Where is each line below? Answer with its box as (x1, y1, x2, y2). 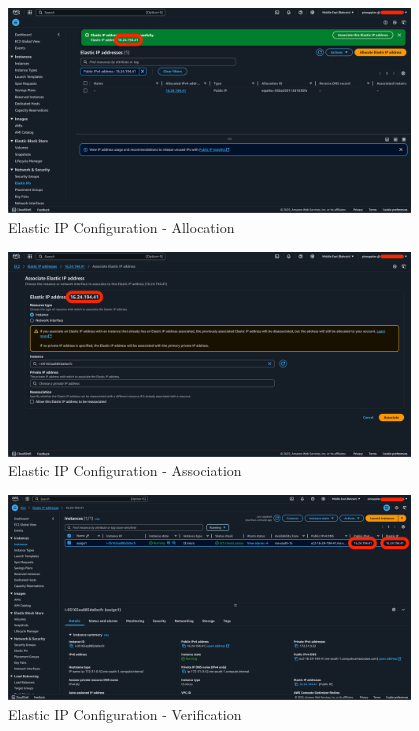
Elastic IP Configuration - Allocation (8, 216, 235, 237)
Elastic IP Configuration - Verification (8, 703, 242, 724)
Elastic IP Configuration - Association (8, 460, 242, 481)
